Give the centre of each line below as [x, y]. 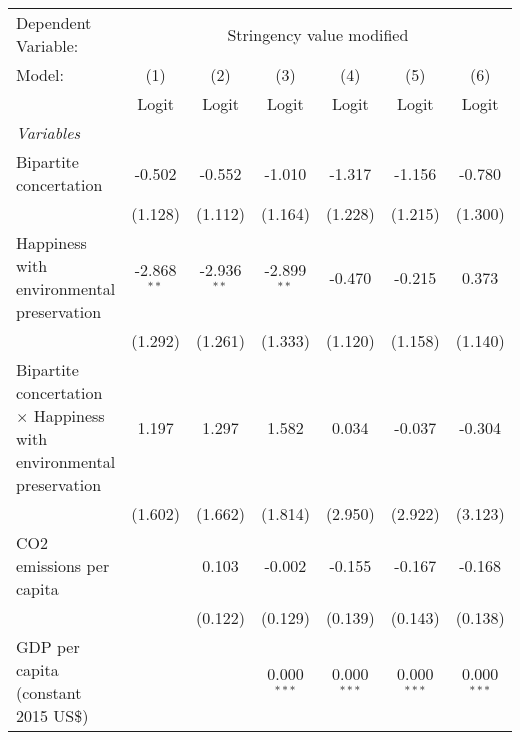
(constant [49, 692]
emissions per [63, 565]
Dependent [54, 22]
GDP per [48, 646]
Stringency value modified [318, 34]
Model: [40, 74]
